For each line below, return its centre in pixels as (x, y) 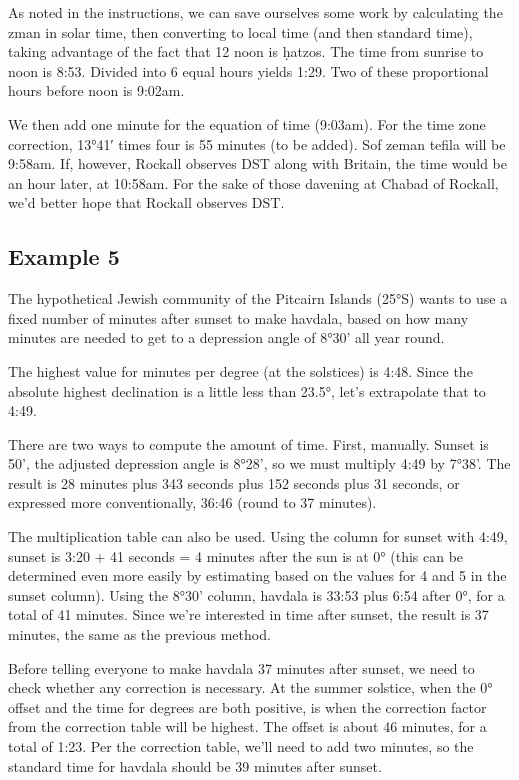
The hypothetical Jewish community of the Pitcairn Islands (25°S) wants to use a (258, 298)
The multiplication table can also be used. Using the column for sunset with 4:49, (258, 536)
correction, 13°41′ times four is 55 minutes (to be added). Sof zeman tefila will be (257, 143)
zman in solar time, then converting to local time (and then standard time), (240, 31)
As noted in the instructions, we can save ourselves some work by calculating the (255, 12)
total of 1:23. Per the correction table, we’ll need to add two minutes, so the (241, 746)
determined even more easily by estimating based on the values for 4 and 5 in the (257, 575)
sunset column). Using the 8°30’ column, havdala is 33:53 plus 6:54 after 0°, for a (256, 594)
